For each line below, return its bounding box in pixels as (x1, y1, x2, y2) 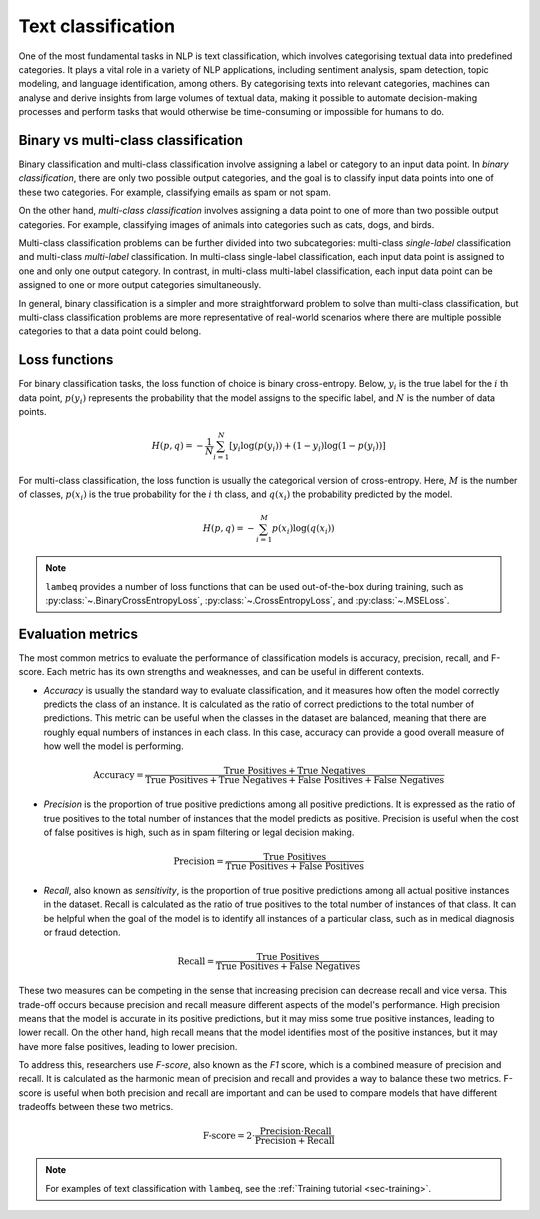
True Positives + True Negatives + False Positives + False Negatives (145, 775, 445, 786)
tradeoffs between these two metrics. (18, 1101, 174, 1113)
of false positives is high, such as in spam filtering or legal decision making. (43, 826, 355, 838)
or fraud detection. (43, 926, 121, 939)
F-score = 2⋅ (202, 1130, 256, 1141)
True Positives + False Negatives (215, 961, 360, 972)
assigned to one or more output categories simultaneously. (18, 279, 262, 291)
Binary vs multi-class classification (18, 131, 244, 149)
